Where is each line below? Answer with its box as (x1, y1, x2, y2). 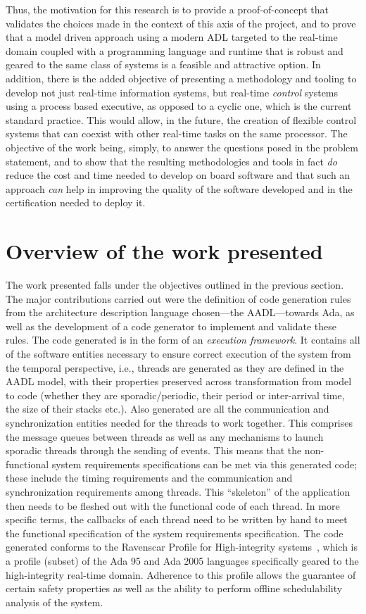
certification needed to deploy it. (6, 195, 146, 210)
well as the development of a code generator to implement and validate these (6, 318, 336, 333)
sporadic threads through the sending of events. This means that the (6, 443, 302, 458)
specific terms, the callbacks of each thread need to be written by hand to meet (6, 512, 348, 527)
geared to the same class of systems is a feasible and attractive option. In (6, 57, 321, 72)
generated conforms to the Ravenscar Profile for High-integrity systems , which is (6, 539, 358, 554)
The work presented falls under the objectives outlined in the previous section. (6, 277, 344, 292)
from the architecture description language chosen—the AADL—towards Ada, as (6, 305, 355, 320)
